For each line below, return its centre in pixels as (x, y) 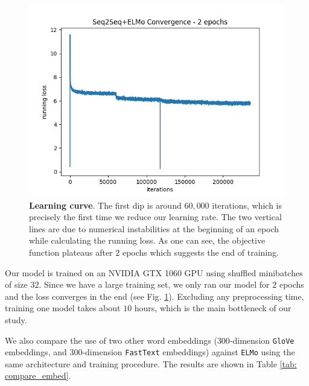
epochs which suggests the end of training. (200, 252)
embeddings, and (36, 352)
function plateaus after (71, 252)
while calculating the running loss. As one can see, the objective (147, 240)
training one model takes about (63, 308)
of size (16, 284)
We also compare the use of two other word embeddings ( (111, 340)
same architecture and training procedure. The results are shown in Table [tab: (151, 363)
